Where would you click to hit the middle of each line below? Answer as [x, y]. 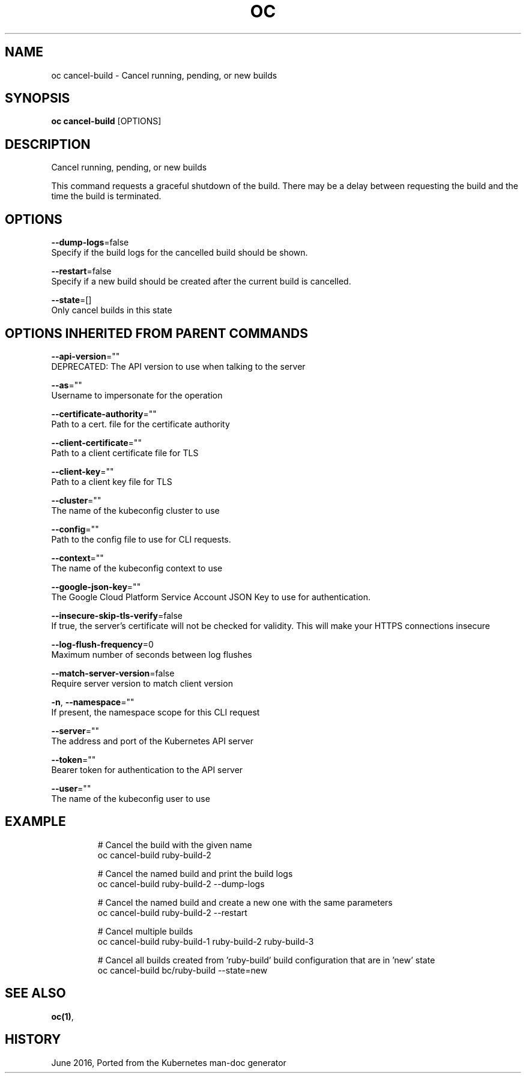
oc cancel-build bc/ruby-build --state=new [183, 970]
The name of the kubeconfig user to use [131, 798]
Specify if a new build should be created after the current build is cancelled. [201, 282]
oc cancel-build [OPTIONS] [106, 121]
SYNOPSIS [38, 98]
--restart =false [81, 271]
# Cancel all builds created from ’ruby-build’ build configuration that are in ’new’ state [266, 960]
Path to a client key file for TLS [112, 481]
